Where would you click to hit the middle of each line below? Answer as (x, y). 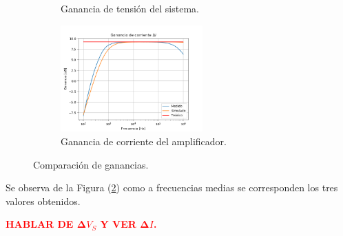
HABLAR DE (40, 224)
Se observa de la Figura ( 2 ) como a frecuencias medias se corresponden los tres (172, 187)
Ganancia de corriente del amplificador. (144, 141)
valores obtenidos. (43, 201)
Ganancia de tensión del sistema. (130, 8)
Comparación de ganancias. (91, 164)
